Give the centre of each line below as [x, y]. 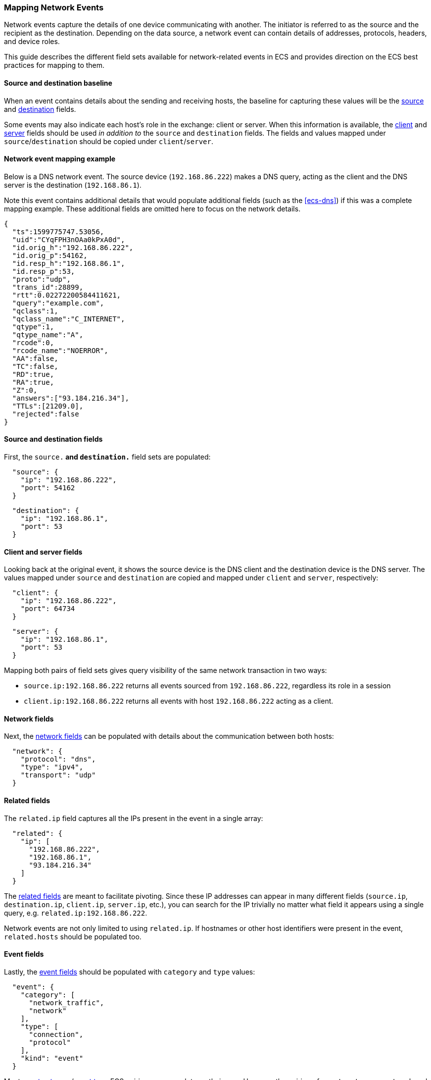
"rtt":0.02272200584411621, [67, 295]
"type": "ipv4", [52, 767]
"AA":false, [35, 358]
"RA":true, [33, 382]
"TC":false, [35, 366]
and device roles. [32, 42]
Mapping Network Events [54, 7]
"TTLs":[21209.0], [48, 406]
